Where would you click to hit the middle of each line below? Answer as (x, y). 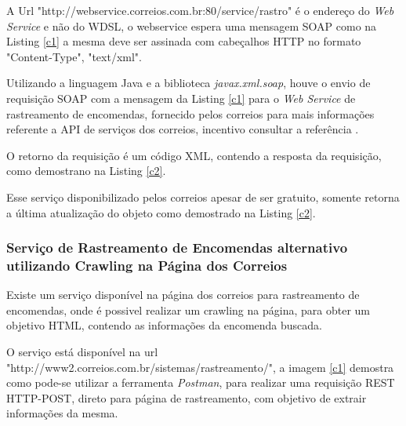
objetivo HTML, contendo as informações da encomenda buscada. (164, 325)
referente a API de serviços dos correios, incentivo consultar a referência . (183, 129)
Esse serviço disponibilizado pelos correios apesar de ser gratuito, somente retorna (203, 197)
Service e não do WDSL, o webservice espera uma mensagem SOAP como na (192, 25)
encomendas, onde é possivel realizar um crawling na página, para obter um (188, 309)
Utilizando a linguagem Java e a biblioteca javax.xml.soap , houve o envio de (188, 83)
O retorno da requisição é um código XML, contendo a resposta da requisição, (194, 155)
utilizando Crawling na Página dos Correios (147, 265)
